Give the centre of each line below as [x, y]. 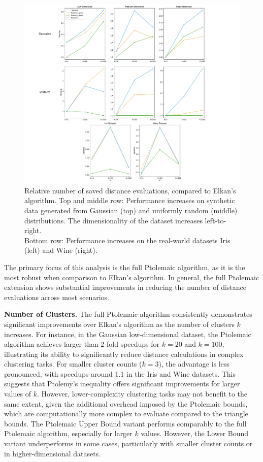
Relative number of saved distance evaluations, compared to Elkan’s [130, 190]
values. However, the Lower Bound [195, 433]
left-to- [216, 220]
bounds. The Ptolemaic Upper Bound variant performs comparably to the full [125, 423]
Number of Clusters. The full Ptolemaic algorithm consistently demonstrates [128, 314]
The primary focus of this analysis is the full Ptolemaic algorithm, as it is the [125, 267]
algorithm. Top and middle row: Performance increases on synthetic [130, 200]
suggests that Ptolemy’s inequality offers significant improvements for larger [122, 384]
